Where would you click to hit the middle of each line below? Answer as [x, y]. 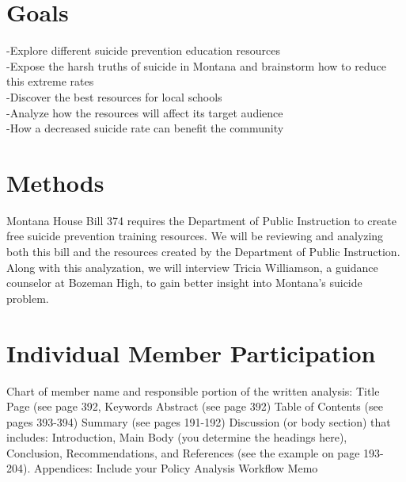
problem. [28, 298]
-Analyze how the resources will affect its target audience [145, 112]
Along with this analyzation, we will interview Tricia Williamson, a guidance [192, 267]
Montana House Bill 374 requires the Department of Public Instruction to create [201, 220]
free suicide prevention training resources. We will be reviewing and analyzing [195, 236]
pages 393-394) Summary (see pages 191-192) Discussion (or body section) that [199, 421]
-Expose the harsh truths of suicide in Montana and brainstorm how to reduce [196, 65]
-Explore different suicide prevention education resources [143, 50]
